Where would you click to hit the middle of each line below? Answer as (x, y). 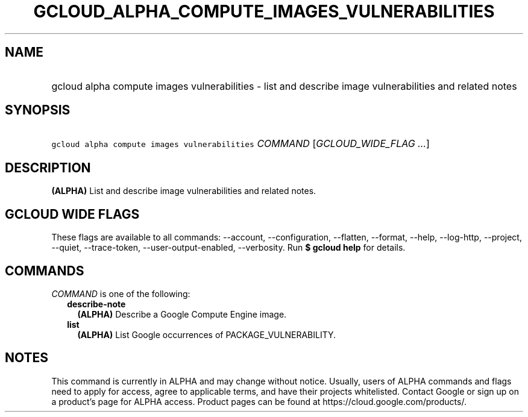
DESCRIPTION (48, 168)
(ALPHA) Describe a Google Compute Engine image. (182, 314)
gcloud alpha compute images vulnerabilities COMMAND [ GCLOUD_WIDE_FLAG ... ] (240, 144)
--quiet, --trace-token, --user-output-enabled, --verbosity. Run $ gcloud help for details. (228, 248)
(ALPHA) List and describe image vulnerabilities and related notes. (184, 191)
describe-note (96, 304)
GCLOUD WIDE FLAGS (72, 214)
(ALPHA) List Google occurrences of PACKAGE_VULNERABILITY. (207, 334)
